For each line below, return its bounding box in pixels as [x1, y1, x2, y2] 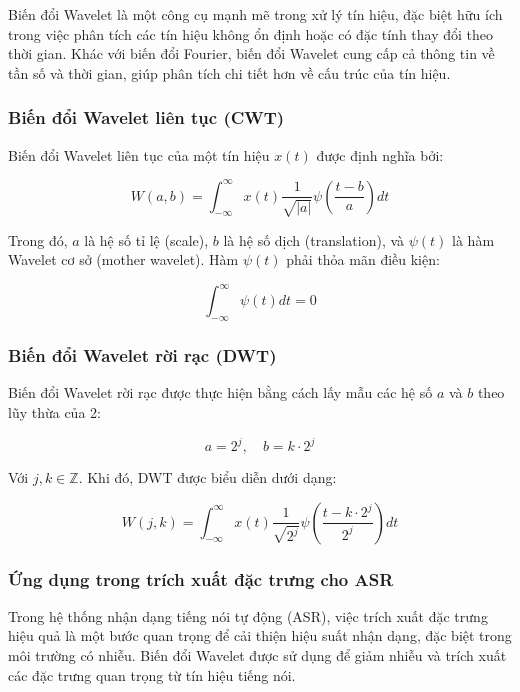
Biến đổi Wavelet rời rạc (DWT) [8, 343, 277, 368]
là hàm [452, 229, 495, 250]
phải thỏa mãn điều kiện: [286, 249, 440, 270]
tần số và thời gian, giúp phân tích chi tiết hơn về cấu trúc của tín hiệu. [8, 62, 451, 83]
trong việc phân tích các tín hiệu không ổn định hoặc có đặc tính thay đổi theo [8, 23, 494, 44]
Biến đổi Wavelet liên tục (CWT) [8, 105, 285, 130]
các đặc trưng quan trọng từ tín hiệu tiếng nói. [8, 664, 296, 685]
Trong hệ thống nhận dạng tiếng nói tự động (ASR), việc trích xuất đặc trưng [8, 605, 488, 626]
